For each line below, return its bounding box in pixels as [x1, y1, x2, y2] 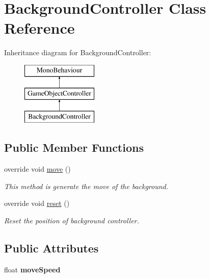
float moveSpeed [4, 264, 61, 274]
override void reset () [4, 198, 70, 208]
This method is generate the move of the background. [4, 180, 169, 191]
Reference [4, 17, 75, 38]
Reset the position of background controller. [4, 215, 139, 225]
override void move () [4, 164, 71, 174]
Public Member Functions [4, 140, 144, 155]
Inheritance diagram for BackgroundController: [4, 47, 151, 58]
